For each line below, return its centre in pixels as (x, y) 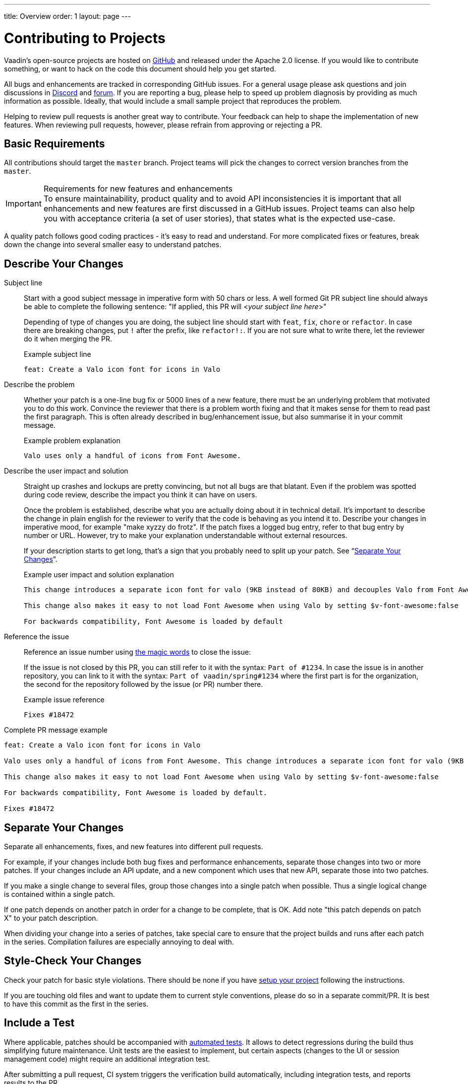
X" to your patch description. (51, 918)
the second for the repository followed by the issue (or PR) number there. (144, 684)
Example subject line (58, 354)
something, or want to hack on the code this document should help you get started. (140, 68)
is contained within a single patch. (59, 894)
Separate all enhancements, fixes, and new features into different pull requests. (134, 847)
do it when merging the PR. (68, 339)
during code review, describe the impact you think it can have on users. (141, 495)
